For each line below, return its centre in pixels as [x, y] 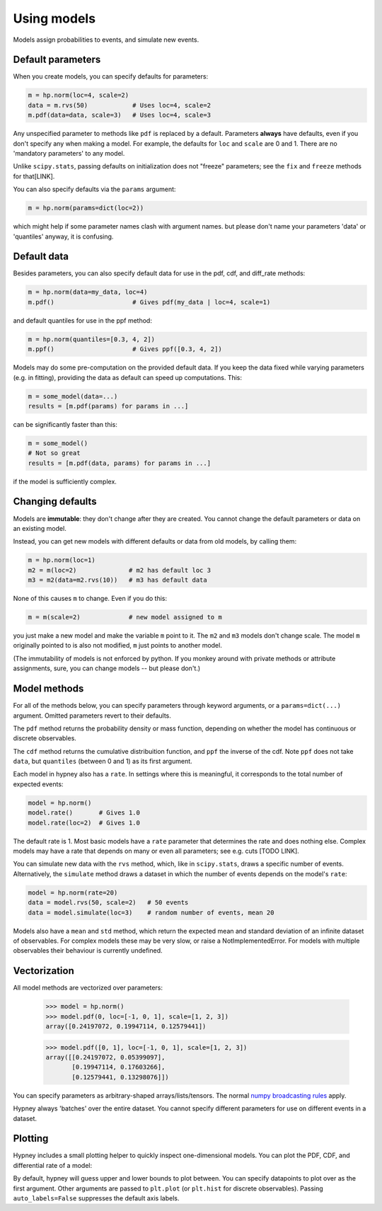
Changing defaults [55, 501]
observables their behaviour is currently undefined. [88, 951]
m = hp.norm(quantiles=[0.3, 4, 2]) [92, 339]
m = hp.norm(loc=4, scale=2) [79, 95]
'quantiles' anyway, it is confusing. [63, 236]
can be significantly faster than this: [65, 424]
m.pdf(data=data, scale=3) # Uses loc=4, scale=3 [120, 115]
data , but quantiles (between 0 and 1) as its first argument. [103, 762]
